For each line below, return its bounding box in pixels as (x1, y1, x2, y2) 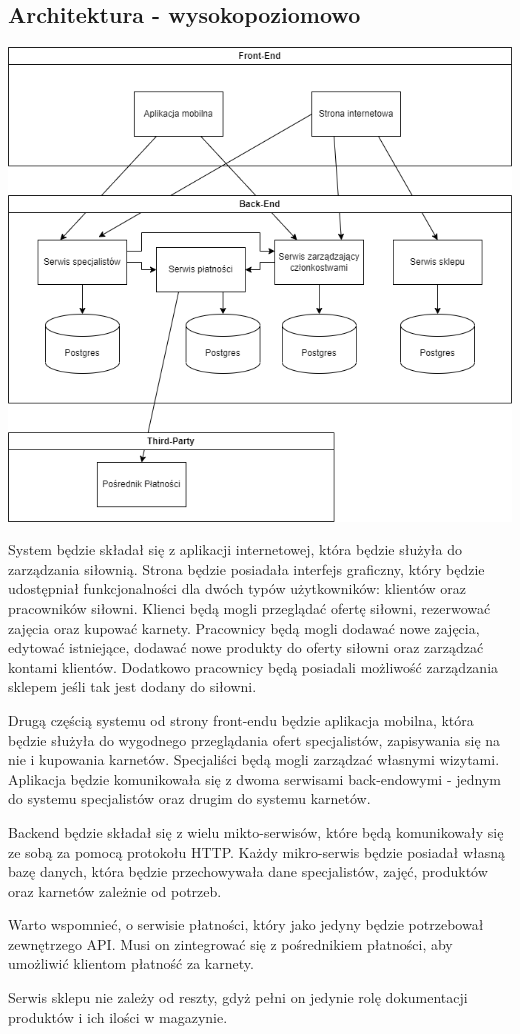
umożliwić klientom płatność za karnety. (8, 953, 254, 974)
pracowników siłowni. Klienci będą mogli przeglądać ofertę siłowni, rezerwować (8, 597, 491, 618)
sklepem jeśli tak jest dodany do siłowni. (8, 676, 257, 697)
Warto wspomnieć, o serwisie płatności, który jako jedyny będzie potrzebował (8, 914, 484, 935)
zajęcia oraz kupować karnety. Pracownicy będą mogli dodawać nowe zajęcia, (8, 617, 480, 638)
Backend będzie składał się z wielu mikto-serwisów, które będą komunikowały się (8, 821, 504, 842)
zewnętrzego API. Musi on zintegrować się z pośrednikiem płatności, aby (8, 933, 453, 954)
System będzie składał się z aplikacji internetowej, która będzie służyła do (8, 539, 462, 560)
